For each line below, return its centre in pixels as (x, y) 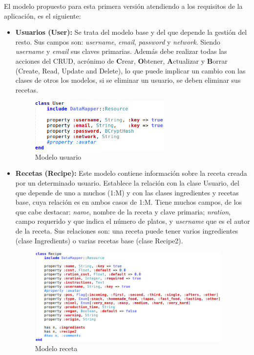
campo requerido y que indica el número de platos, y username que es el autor (133, 221)
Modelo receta (56, 348)
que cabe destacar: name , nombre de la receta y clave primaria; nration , (123, 211)
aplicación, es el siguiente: (42, 15)
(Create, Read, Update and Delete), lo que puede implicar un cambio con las (130, 70)
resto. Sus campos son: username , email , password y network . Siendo (118, 41)
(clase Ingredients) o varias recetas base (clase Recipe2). (99, 240)
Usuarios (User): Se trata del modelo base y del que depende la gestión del (131, 32)
